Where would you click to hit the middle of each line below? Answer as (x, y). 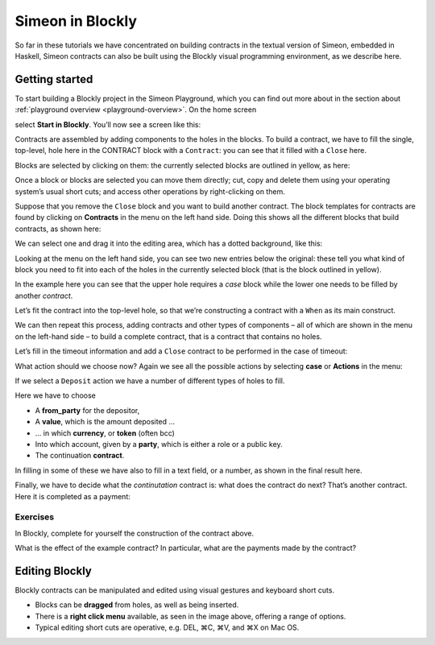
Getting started (54, 79)
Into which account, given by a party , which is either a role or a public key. (159, 444)
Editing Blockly (53, 571)
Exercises (35, 517)
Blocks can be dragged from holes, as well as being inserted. (137, 605)
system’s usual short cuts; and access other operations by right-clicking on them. (150, 191)
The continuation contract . (80, 456)
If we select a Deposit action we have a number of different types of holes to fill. (150, 381)
